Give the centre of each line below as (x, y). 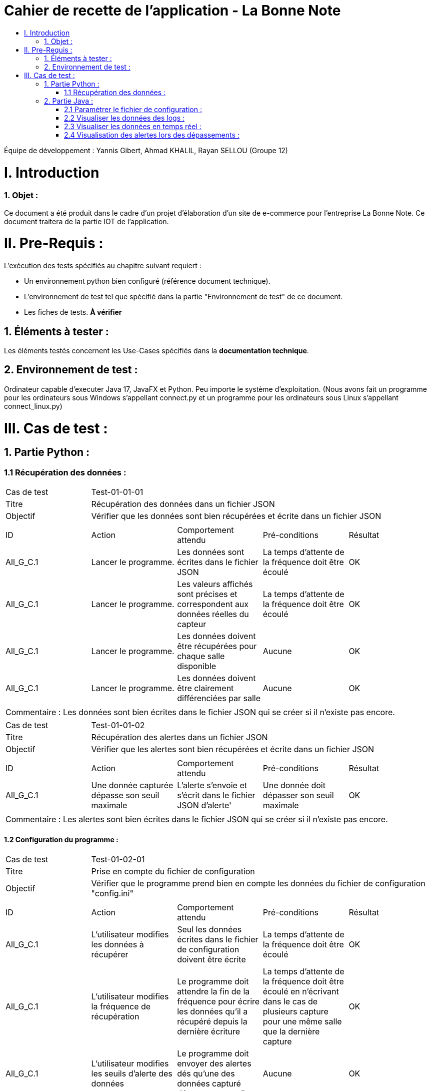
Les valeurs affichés (215, 584)
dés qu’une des (206, 1074)
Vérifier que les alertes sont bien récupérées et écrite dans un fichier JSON (233, 749)
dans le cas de (290, 1002)
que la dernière (291, 1032)
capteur (192, 624)
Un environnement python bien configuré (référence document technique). (147, 281)
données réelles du (213, 614)
